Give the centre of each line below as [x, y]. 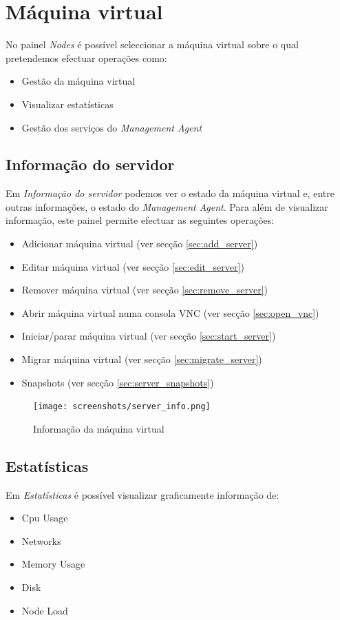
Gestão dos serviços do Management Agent [112, 127]
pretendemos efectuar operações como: [86, 58]
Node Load [45, 610]
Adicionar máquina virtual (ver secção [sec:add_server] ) [140, 244]
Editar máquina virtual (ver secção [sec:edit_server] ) [133, 266]
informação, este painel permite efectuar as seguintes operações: [140, 220]
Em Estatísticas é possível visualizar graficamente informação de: [142, 494]
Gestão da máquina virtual [78, 81]
